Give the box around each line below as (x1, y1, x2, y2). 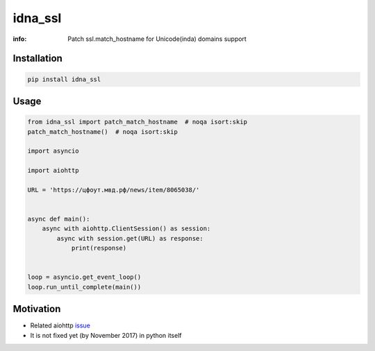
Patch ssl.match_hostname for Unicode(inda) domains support (67, 35, 247, 43)
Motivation (12, 303, 61, 315)
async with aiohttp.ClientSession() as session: (42, 225, 211, 232)
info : (12, 35, 27, 43)
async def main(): (27, 215, 90, 223)
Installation (12, 53, 62, 65)
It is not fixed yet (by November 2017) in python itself (30, 331, 182, 339)
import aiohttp (27, 166, 79, 175)
